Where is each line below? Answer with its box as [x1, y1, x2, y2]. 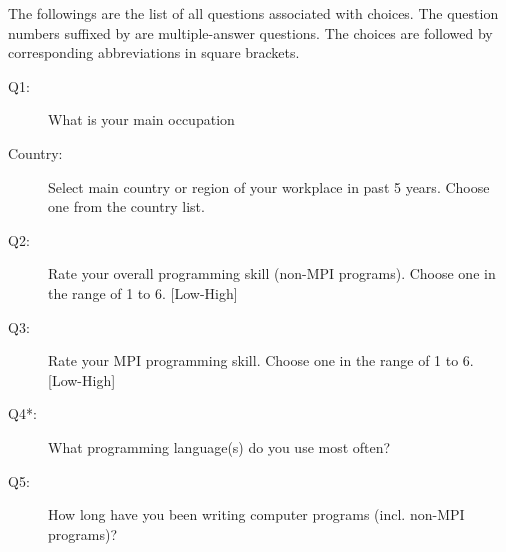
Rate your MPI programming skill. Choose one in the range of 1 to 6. [48, 350, 474, 371]
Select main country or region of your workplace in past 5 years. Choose [48, 176, 490, 197]
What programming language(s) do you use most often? [48, 436, 391, 457]
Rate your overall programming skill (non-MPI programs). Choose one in [48, 263, 496, 284]
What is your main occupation [48, 109, 235, 130]
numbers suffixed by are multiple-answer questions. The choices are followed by [8, 22, 493, 43]
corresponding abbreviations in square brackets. [8, 42, 300, 63]
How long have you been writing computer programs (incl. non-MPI [48, 504, 465, 525]
